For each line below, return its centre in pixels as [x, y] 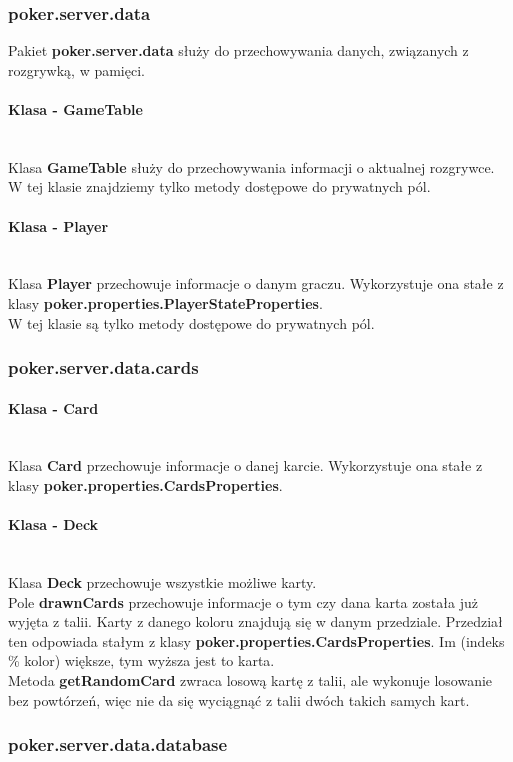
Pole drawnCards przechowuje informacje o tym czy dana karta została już [243, 601]
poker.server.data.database [118, 744]
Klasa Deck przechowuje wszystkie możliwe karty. [162, 581]
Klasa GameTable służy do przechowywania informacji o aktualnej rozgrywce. [251, 166]
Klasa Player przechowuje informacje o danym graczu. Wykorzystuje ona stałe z [256, 283]
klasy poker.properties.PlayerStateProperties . [165, 302]
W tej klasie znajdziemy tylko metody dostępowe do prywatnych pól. [219, 186]
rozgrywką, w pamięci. [76, 69]
